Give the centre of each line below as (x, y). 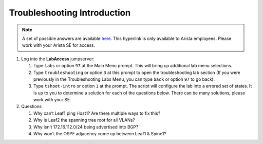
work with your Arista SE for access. (58, 45)
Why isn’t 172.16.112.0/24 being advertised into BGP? (86, 127)
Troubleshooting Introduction (70, 13)
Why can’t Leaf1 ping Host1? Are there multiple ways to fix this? (97, 113)
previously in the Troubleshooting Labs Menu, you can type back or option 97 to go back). (124, 79)
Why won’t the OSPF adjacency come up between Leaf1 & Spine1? (100, 134)
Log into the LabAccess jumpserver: (58, 59)
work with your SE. (52, 100)
